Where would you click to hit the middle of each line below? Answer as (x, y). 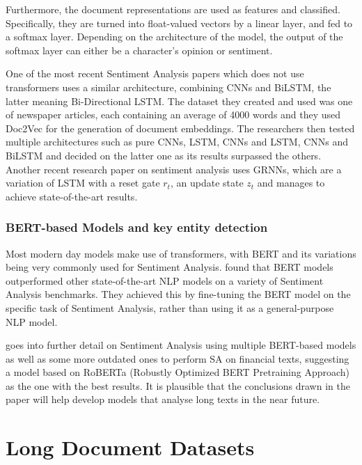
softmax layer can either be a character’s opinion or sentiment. (139, 50)
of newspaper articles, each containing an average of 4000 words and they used (173, 115)
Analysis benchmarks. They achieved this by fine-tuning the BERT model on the (178, 294)
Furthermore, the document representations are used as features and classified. (173, 9)
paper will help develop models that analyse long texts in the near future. (163, 399)
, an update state (207, 183)
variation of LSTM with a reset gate (83, 183)
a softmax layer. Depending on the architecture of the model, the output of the (174, 37)
